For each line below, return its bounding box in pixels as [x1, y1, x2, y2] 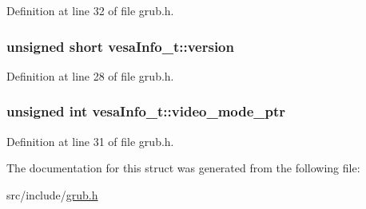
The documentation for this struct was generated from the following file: [6, 160, 360, 176]
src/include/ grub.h [6, 186, 98, 203]
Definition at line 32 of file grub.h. [6, 2, 174, 18]
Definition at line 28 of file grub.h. [6, 67, 174, 84]
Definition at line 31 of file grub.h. [6, 132, 174, 149]
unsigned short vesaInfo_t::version [6, 36, 234, 56]
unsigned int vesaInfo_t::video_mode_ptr [6, 101, 286, 121]
